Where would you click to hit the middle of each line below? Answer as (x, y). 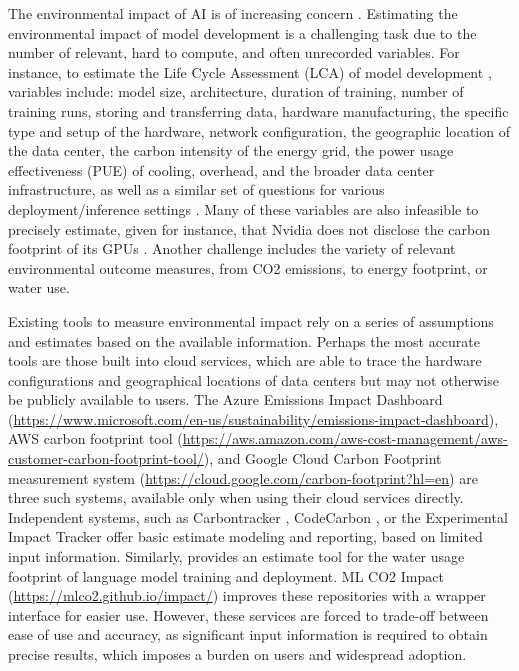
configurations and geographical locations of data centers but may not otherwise (253, 379)
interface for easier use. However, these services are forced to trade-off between (248, 614)
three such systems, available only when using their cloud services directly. (236, 497)
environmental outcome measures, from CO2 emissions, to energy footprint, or (248, 267)
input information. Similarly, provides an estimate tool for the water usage (236, 556)
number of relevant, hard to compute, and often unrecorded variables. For (234, 52)
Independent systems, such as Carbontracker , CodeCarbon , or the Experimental (258, 516)
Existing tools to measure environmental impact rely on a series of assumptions (251, 320)
